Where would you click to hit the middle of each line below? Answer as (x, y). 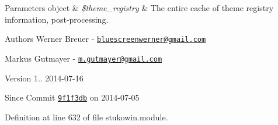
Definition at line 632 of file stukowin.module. (86, 117)
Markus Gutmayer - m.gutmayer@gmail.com (84, 58)
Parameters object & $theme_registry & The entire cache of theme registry (139, 8)
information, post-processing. (57, 19)
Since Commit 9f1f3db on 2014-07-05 (72, 97)
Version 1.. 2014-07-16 (44, 78)
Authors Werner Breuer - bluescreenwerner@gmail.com (105, 39)
